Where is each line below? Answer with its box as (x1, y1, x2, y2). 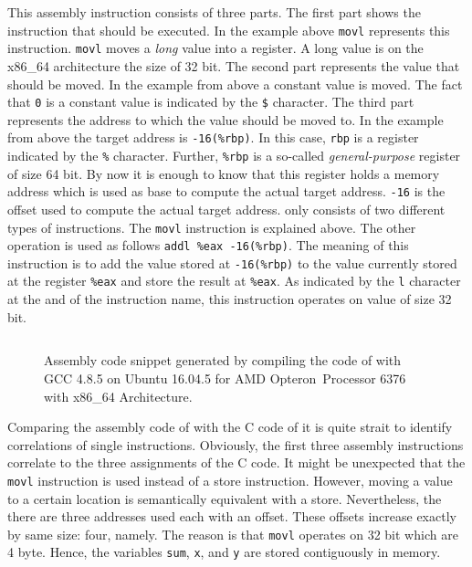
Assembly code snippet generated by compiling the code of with (44, 351, 402, 370)
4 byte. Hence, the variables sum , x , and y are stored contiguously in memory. (7, 542, 441, 562)
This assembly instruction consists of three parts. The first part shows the (7, 3, 421, 21)
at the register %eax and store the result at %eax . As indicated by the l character (7, 271, 461, 290)
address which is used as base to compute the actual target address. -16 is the (7, 182, 446, 201)
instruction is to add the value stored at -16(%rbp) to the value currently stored (7, 253, 457, 272)
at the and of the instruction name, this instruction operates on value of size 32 (7, 289, 452, 309)
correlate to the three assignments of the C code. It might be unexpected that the (7, 453, 466, 472)
